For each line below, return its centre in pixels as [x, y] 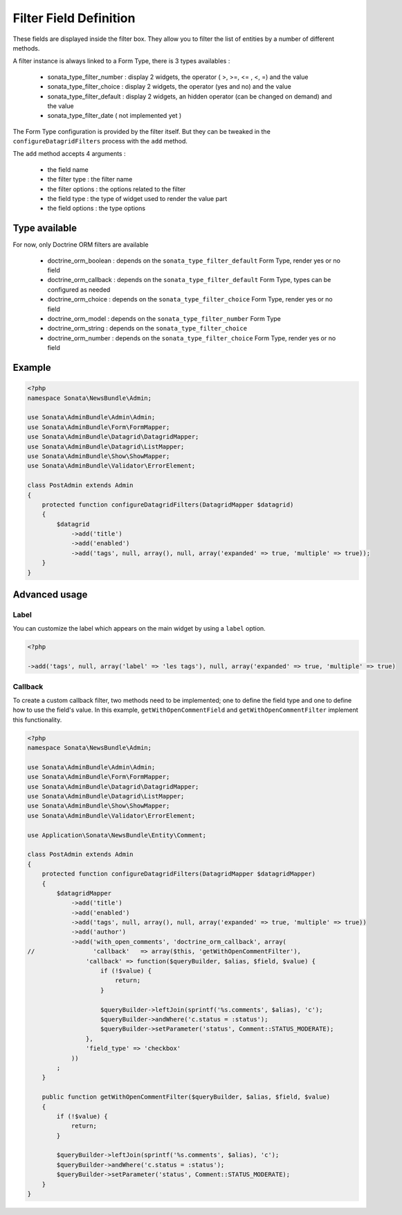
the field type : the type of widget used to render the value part [137, 199]
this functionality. [37, 719]
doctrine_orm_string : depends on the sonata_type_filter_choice [147, 329]
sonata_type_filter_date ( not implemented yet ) [115, 116]
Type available [45, 228]
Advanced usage [50, 595]
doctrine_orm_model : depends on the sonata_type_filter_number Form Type [164, 319]
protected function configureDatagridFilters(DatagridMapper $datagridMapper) [179, 874]
